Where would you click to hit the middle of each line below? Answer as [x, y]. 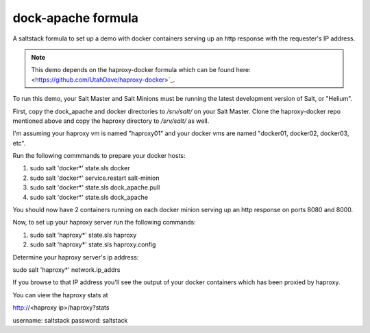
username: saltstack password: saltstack [70, 320]
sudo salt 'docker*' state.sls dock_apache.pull [95, 187]
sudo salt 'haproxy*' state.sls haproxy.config [93, 244]
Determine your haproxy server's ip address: [76, 257]
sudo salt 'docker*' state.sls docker [80, 168]
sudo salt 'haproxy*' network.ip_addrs [66, 269]
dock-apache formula [75, 18]
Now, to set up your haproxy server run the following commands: [104, 222]
